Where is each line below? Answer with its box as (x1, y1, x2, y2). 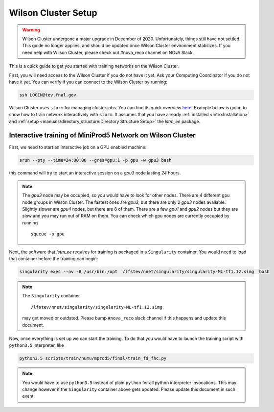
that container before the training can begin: (9, 256, 98, 262)
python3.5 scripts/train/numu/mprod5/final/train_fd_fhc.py (19, 356, 167, 361)
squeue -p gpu (31, 231, 65, 237)
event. (22, 393, 35, 399)
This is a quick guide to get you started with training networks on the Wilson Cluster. (9, 63, 180, 69)
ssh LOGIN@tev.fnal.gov (19, 92, 77, 97)
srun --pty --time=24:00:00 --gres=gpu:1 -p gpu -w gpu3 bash (19, 157, 172, 163)
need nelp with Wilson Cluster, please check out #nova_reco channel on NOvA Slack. (22, 49, 194, 55)
